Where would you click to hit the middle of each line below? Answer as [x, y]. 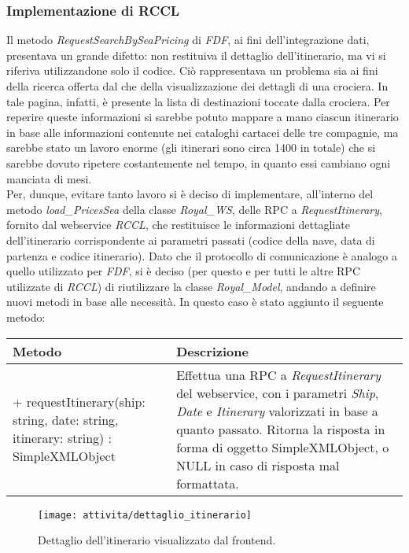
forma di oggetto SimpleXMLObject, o [283, 447]
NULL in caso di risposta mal [258, 465]
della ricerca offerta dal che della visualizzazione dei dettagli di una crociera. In [197, 86]
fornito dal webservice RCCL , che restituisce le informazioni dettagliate [178, 225]
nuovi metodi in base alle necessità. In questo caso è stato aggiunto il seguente [195, 302]
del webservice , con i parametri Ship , [278, 393]
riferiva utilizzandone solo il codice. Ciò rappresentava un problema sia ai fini [192, 70]
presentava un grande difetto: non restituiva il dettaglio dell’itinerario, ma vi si [196, 55]
